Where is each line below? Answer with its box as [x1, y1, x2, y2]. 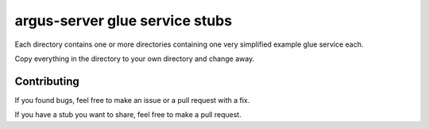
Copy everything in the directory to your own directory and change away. [14, 54, 255, 63]
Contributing [14, 74, 79, 88]
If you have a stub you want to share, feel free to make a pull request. [14, 110, 242, 120]
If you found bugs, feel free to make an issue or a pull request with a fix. [14, 95, 250, 104]
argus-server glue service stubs [14, 12, 233, 29]
